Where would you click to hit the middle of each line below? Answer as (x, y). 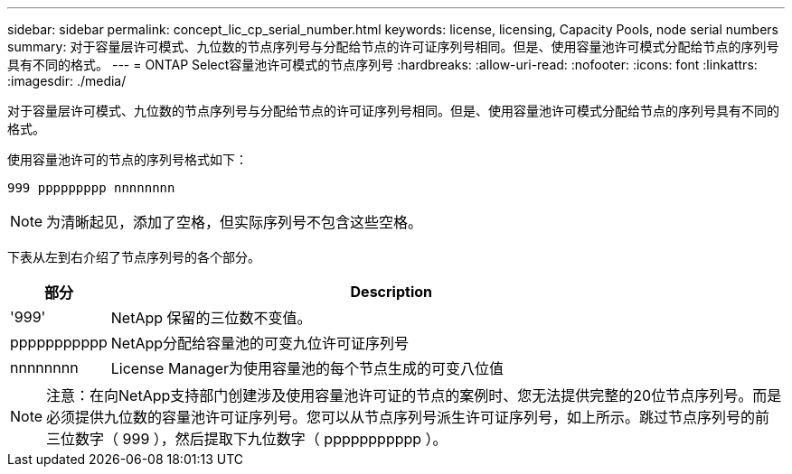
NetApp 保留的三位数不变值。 (211, 318)
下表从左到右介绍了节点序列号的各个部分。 (134, 257)
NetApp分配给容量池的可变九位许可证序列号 (260, 343)
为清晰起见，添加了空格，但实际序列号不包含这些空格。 (235, 222)
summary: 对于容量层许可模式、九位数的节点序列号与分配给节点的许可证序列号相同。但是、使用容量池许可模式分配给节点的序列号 (393, 46)
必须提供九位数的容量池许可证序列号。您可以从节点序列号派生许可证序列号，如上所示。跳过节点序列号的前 (408, 417)
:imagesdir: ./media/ (67, 81)
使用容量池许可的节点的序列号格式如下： (127, 159)
